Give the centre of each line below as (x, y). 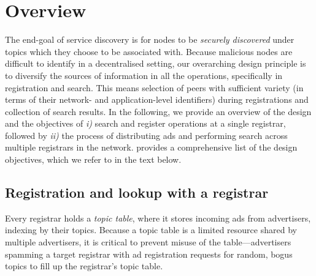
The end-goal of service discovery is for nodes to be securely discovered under (150, 39)
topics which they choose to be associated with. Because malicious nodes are (149, 51)
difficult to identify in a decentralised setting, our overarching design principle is (156, 63)
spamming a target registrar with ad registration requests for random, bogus (149, 254)
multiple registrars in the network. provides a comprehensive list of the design (151, 147)
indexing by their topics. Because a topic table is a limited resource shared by (151, 230)
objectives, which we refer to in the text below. (93, 159)
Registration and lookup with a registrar (137, 192)
